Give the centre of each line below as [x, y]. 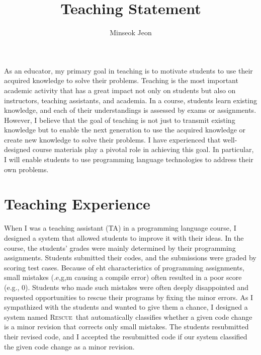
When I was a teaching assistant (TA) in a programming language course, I [120, 228]
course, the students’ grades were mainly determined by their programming [120, 247]
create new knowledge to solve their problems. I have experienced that [112, 139]
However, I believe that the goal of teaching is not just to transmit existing [120, 120]
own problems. [26, 169]
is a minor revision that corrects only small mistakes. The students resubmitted [126, 327]
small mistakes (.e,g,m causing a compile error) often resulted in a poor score [123, 277]
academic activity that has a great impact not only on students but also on [120, 90]
